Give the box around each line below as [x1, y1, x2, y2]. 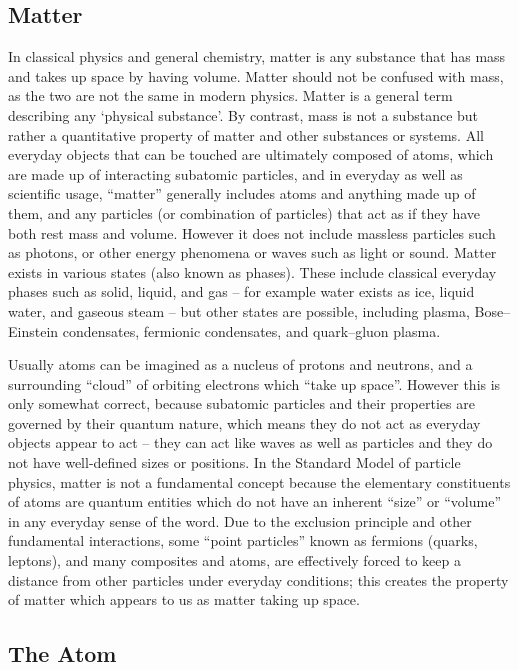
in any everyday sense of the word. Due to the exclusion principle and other [8, 510, 472, 531]
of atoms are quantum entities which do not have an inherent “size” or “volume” [8, 491, 502, 512]
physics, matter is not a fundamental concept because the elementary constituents [8, 471, 511, 492]
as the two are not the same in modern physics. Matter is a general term [8, 85, 453, 106]
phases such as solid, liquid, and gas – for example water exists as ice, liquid [8, 281, 475, 302]
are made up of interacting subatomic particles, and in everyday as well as [8, 163, 463, 184]
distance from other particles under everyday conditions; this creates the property [8, 569, 509, 590]
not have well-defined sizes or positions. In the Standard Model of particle [8, 452, 461, 473]
